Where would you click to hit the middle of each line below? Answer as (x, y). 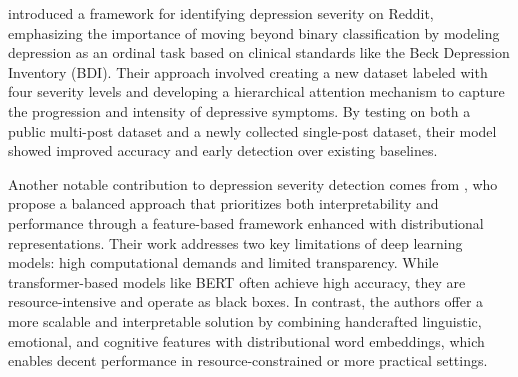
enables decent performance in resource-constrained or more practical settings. (248, 360)
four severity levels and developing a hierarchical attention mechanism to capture (256, 91)
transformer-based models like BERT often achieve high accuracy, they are (237, 281)
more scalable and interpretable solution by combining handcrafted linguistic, (245, 320)
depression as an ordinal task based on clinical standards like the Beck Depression (259, 52)
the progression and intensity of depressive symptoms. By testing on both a (239, 110)
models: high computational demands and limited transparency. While (223, 262)
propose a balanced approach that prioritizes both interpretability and (223, 203)
